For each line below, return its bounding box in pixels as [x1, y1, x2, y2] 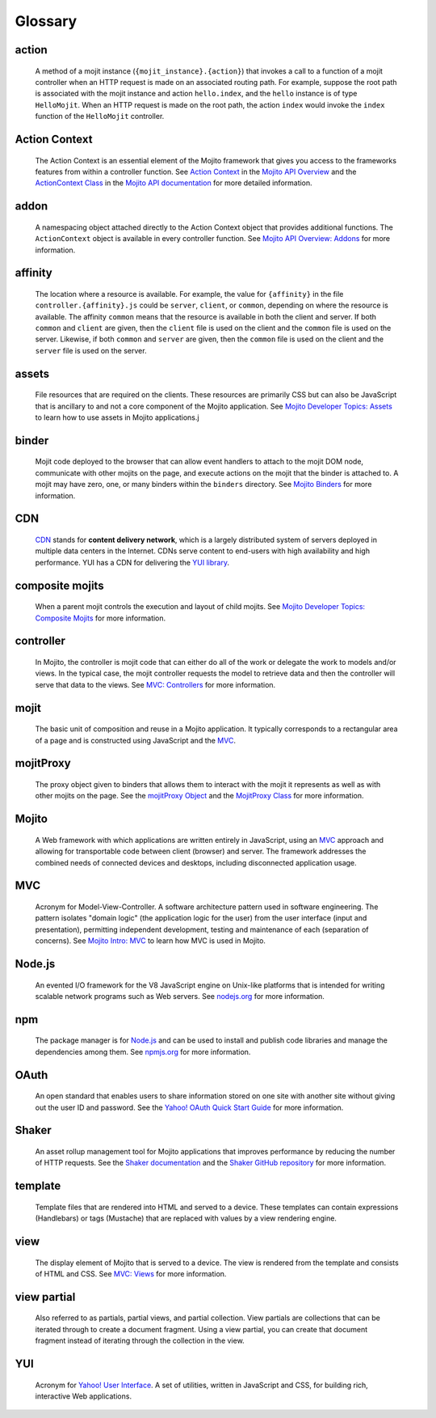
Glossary [15, 12, 78, 30]
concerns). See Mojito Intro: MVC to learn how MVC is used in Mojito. [35, 936, 266, 946]
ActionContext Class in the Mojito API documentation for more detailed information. [35, 178, 312, 188]
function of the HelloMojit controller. [35, 112, 165, 121]
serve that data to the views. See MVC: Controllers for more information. [35, 679, 276, 689]
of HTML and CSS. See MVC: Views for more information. [35, 1268, 227, 1278]
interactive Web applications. [35, 1391, 132, 1401]
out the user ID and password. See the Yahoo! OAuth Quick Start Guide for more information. [35, 1103, 344, 1112]
